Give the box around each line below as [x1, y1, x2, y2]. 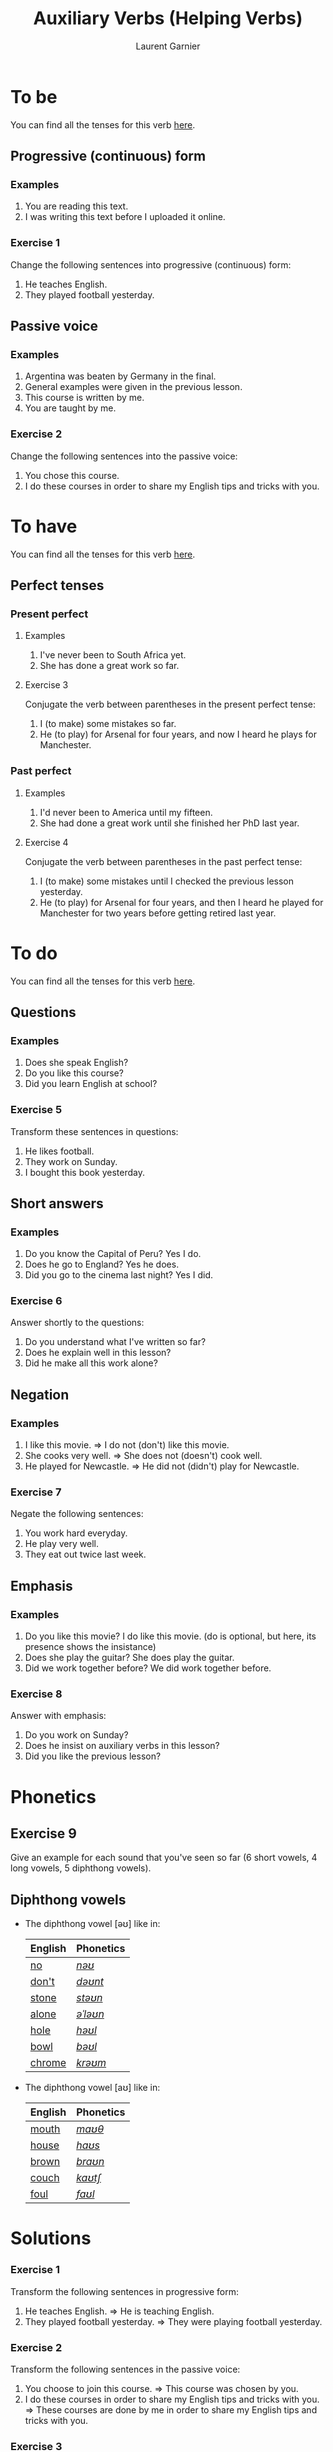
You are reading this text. [24, 200, 129, 212]
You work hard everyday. [24, 1527, 128, 1539]
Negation [10, 1386, 70, 1403]
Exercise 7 [10, 1485, 62, 1499]
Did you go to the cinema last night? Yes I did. [24, 1269, 214, 1281]
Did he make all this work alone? [24, 1357, 158, 1369]
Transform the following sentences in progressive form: [10, 2285, 239, 2297]
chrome [29, 2056, 67, 2070]
